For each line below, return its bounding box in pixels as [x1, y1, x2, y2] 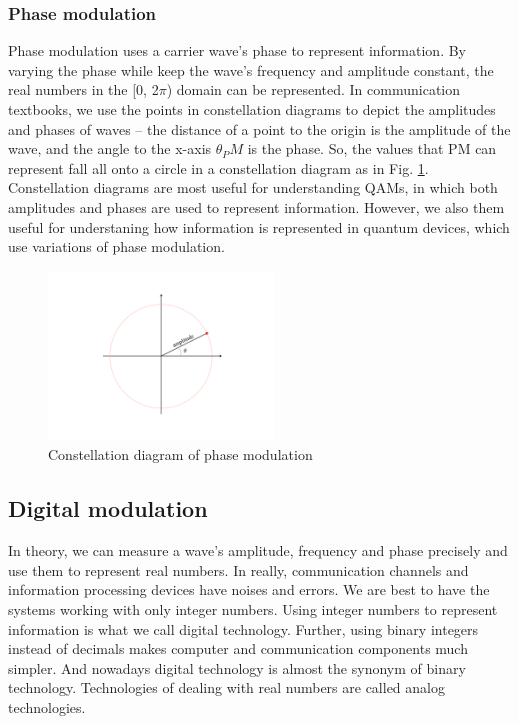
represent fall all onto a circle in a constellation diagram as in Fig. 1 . [8, 157, 429, 178]
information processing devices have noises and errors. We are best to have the [8, 579, 490, 600]
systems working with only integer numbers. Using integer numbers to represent [8, 598, 498, 619]
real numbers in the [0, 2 [8, 79, 159, 100]
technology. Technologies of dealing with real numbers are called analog [8, 677, 445, 698]
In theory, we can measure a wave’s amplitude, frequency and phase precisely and [8, 540, 508, 561]
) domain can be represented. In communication [166, 79, 461, 100]
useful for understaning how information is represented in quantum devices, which [8, 216, 510, 237]
